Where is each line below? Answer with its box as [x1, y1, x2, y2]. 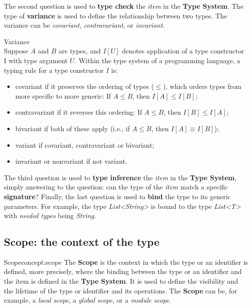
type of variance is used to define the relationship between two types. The [4, 10, 227, 20]
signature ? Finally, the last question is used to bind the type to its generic [4, 191, 231, 201]
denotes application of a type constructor [122, 46, 244, 56]
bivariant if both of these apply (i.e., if [15, 123, 130, 133]
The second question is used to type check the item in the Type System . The [4, 1, 244, 11]
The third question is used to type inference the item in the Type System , [4, 172, 237, 182]
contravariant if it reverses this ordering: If [15, 107, 142, 117]
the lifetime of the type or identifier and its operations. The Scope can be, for [4, 285, 237, 295]
